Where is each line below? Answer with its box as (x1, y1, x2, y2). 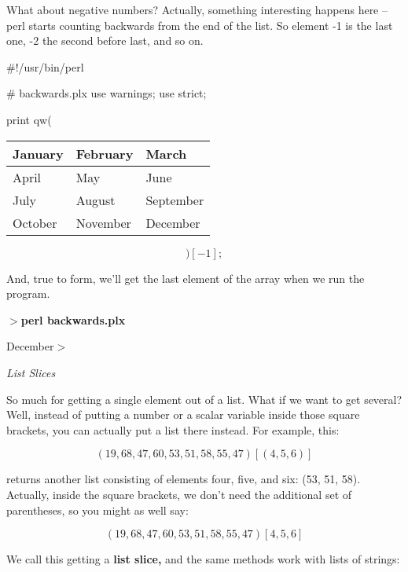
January (13, 144, 64, 163)
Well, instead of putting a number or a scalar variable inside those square (6, 406, 360, 423)
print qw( (6, 111, 52, 127)
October (13, 213, 57, 232)
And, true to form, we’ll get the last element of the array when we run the (6, 269, 365, 286)
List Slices (6, 364, 56, 380)
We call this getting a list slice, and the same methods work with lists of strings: (6, 551, 400, 567)
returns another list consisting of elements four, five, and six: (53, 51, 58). (6, 471, 361, 487)
